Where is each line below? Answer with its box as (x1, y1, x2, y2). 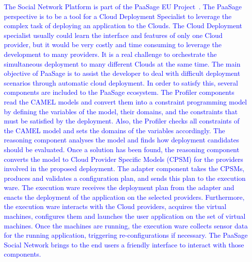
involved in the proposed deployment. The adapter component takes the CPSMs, (4, 163, 245, 174)
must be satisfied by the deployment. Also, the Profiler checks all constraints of (4, 116, 239, 126)
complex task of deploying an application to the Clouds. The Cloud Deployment (4, 20, 242, 31)
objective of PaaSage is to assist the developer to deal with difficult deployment (4, 68, 240, 78)
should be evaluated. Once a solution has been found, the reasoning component (4, 144, 239, 154)
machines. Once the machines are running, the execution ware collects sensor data (4, 220, 248, 230)
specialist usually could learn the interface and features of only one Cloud (4, 30, 223, 40)
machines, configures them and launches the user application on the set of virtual (4, 211, 246, 221)
